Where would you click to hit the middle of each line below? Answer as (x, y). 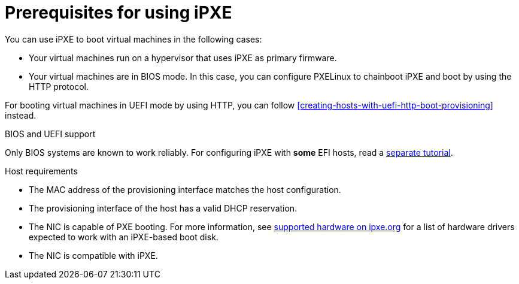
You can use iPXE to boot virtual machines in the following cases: (133, 39)
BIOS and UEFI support (50, 134)
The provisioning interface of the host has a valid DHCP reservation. (163, 208)
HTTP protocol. (59, 86)
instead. (21, 115)
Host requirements (41, 171)
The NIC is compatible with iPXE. (93, 255)
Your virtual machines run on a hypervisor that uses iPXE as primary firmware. (183, 58)
